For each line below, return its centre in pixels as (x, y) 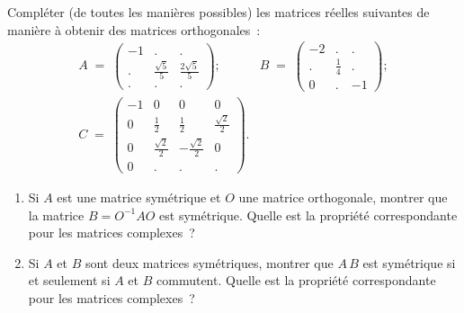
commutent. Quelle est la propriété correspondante (296, 280)
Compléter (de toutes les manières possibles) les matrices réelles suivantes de (219, 12)
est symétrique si (409, 262)
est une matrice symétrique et (139, 197)
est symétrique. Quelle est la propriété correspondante (308, 215)
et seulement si (69, 280)
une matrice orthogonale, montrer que (343, 197)
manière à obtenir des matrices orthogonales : (134, 29)
